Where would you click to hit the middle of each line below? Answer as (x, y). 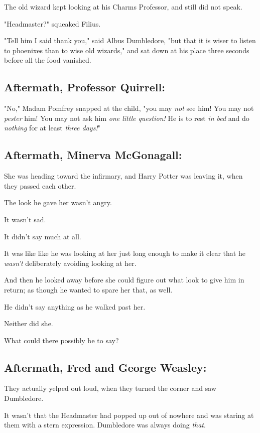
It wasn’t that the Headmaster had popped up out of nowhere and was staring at (129, 415)
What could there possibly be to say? (61, 340)
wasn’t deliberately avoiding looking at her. (70, 263)
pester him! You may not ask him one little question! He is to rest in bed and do (127, 118)
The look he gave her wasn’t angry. (58, 202)
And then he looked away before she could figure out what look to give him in (124, 280)
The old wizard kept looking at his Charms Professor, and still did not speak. (123, 7)
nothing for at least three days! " (52, 128)
